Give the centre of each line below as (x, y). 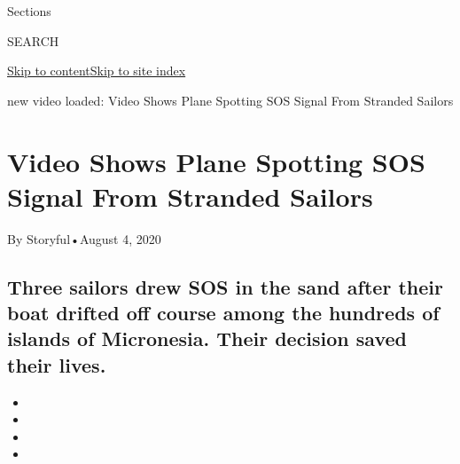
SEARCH (33, 40)
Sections (29, 11)
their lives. (57, 364)
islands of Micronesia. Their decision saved (207, 338)
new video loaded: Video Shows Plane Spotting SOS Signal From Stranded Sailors (230, 100)
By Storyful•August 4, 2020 (84, 238)
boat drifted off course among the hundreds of (223, 313)
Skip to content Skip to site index (97, 71)
